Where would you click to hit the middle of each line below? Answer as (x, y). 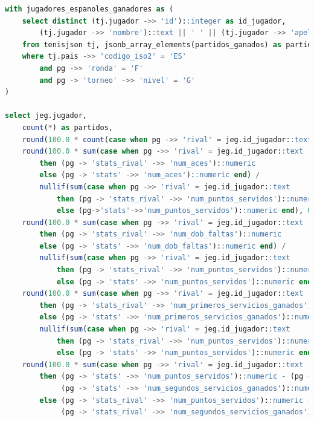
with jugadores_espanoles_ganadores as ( (89, 9)
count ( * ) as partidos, (68, 127)
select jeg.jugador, (46, 116)
